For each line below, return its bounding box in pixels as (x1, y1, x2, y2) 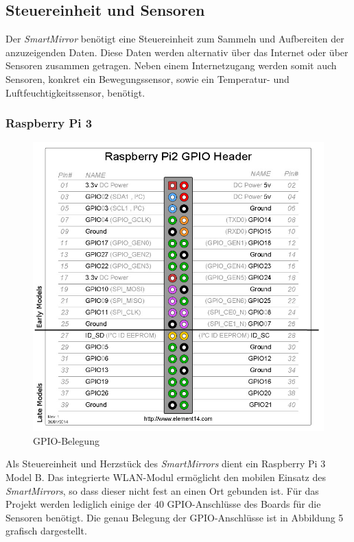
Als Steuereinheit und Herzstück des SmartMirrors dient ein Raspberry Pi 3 (5, 456, 326, 471)
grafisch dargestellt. (5, 523, 87, 538)
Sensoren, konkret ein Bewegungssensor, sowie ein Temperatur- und (5, 71, 290, 86)
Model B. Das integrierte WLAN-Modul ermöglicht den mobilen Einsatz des (5, 470, 327, 484)
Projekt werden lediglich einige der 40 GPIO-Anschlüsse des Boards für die (5, 497, 321, 511)
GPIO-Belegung (33, 433, 99, 447)
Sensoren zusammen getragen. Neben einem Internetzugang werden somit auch (5, 58, 337, 73)
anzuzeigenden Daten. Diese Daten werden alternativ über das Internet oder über (5, 45, 349, 59)
